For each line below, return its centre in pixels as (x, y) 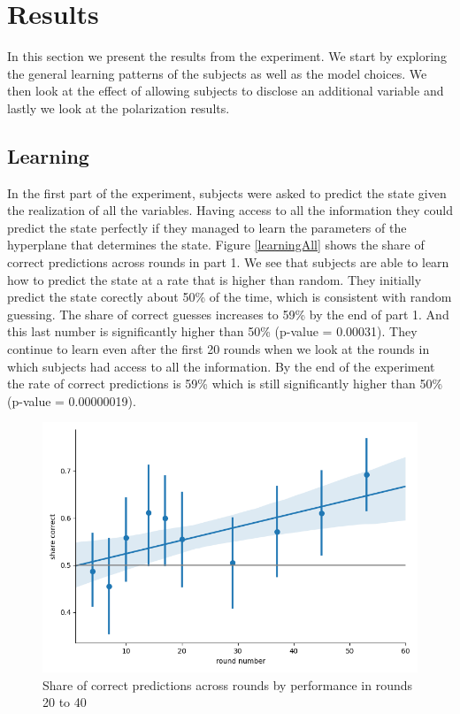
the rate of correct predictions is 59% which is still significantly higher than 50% (225, 384)
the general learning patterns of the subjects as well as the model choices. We (217, 73)
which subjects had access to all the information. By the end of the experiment (221, 366)
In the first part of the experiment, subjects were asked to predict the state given (227, 192)
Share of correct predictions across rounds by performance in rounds (228, 684)
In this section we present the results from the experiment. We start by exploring (227, 56)
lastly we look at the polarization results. (119, 107)
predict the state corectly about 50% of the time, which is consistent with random (230, 297)
